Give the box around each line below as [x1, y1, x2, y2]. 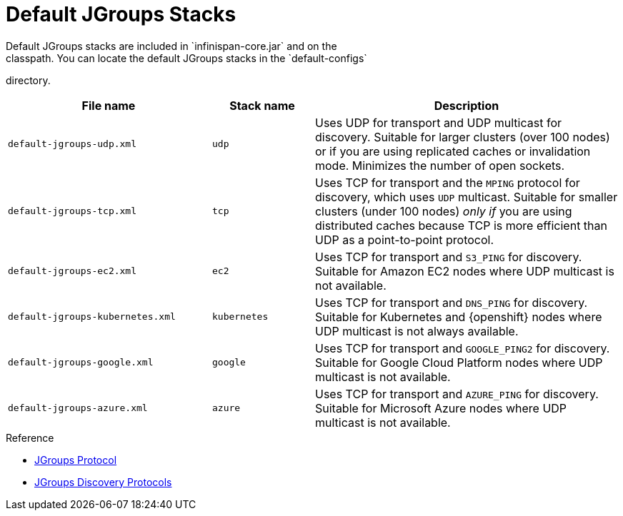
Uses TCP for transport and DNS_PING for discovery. [314, 295, 588, 310]
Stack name [229, 98, 295, 113]
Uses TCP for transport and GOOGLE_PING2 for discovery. [314, 340, 610, 355]
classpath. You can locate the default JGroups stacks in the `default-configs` [6, 51, 367, 64]
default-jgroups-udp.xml [8, 138, 137, 150]
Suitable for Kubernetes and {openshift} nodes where [314, 309, 602, 324]
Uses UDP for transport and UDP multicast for [314, 115, 562, 130]
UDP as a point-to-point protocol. [314, 232, 494, 247]
